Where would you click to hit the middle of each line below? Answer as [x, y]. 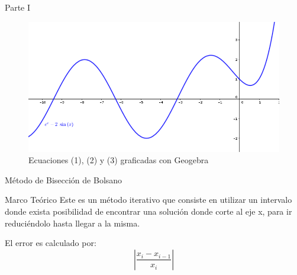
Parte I [18, 7]
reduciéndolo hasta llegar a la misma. [72, 223]
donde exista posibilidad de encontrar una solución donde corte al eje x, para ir [148, 211]
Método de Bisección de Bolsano [64, 179]
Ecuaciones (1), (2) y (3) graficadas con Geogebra [119, 160]
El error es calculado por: [51, 243]
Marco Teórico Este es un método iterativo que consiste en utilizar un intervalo [148, 200]
